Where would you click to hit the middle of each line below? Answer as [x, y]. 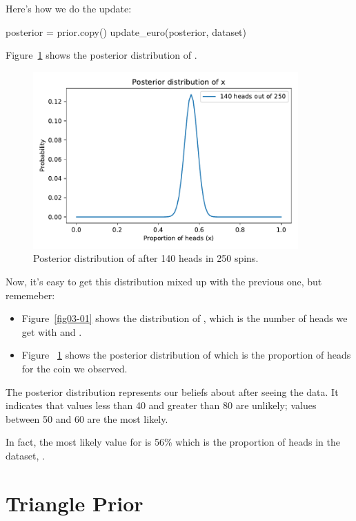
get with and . [52, 331]
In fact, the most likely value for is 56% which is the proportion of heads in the [173, 442]
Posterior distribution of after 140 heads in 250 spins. [146, 258]
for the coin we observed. [75, 368]
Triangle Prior [75, 503]
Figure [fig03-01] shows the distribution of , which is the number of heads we [185, 318]
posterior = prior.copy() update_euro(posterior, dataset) [126, 31]
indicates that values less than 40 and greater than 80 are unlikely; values [161, 405]
